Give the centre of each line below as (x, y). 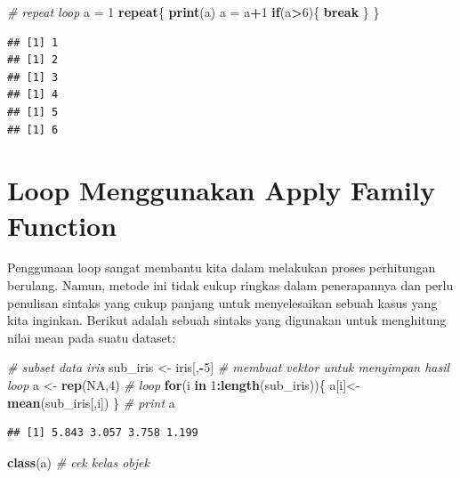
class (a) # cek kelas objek (78, 462)
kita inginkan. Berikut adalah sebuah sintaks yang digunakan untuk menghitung (227, 320)
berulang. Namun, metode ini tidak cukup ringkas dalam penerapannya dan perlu (230, 285)
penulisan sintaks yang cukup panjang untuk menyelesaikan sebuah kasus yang (222, 302)
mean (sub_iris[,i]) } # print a (91, 402)
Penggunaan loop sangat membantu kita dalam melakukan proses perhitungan (222, 267)
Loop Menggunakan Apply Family (221, 190)
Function (62, 225)
